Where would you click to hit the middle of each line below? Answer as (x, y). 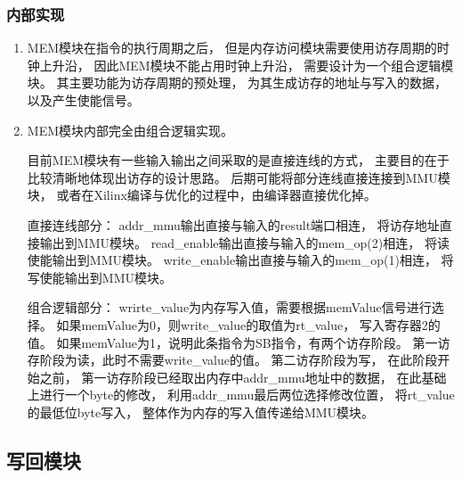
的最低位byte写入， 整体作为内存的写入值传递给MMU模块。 (201, 412)
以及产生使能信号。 (83, 100)
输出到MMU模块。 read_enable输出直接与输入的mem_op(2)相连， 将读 (244, 242)
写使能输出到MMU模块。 (99, 277)
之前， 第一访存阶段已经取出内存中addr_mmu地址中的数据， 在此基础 (243, 377)
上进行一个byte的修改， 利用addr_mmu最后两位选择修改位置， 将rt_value (241, 395)
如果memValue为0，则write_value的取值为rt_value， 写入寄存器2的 (248, 324)
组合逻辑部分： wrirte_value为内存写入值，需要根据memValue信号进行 (229, 307)
